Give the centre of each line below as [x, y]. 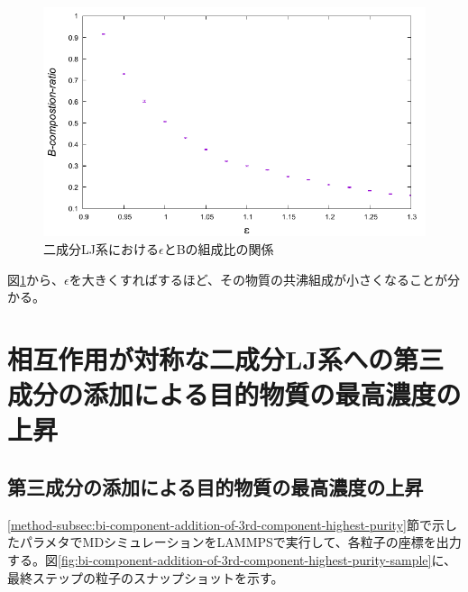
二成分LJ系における [101, 248]
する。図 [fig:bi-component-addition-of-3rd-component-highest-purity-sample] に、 [232, 559]
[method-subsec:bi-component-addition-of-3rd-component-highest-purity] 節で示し [232, 524]
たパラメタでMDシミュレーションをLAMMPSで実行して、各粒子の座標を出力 [234, 542]
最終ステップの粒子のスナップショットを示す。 [146, 577]
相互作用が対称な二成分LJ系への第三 [226, 358]
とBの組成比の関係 [219, 248]
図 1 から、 [36, 279]
